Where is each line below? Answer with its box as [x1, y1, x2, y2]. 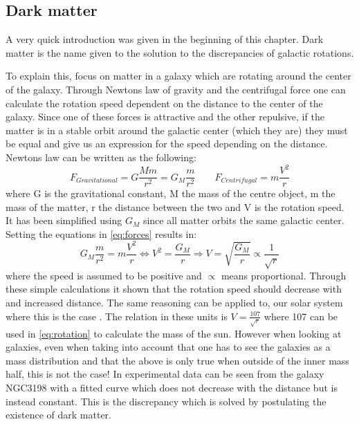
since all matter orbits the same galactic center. [142, 213, 344, 228]
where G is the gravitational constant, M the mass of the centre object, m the [6, 186, 335, 201]
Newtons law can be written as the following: [6, 149, 196, 164]
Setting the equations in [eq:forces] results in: [6, 226, 197, 241]
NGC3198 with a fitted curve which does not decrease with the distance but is [6, 380, 338, 394]
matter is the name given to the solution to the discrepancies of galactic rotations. [6, 45, 354, 59]
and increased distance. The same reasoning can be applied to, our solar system [6, 295, 343, 309]
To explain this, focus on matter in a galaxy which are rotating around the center [6, 68, 351, 83]
